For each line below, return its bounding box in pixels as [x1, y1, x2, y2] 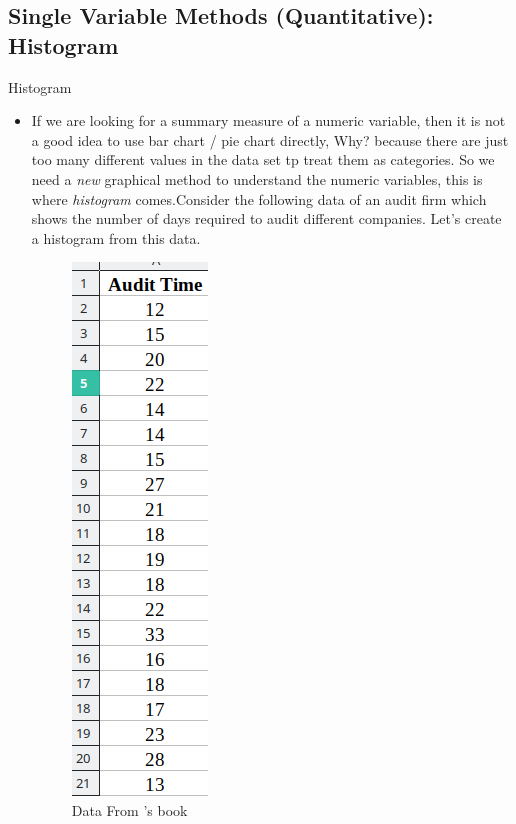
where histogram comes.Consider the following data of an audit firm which [31, 188, 487, 209]
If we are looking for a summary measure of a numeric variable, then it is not [31, 110, 506, 131]
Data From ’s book [71, 799, 188, 820]
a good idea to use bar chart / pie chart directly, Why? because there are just [31, 129, 509, 150]
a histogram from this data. [31, 227, 201, 248]
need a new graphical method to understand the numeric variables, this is [31, 168, 483, 189]
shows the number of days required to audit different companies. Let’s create [31, 208, 502, 229]
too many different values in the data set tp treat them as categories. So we [31, 149, 495, 170]
